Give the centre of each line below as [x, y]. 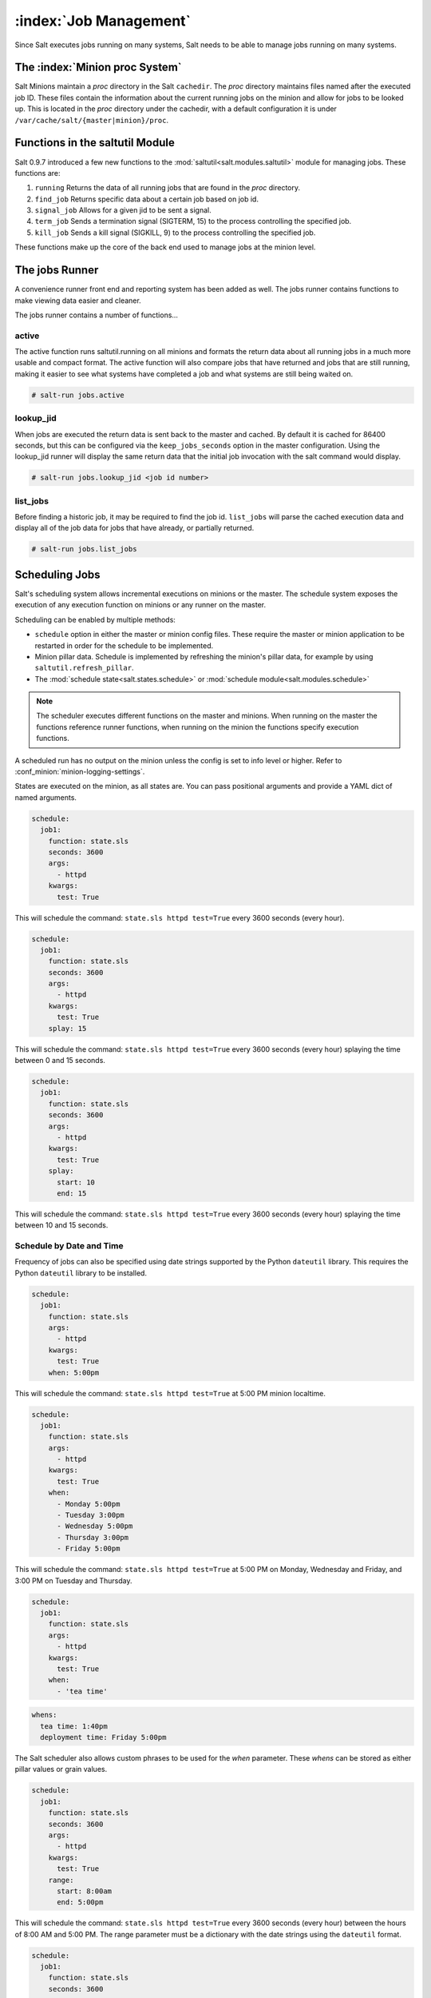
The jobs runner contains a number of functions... [97, 315]
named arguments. [46, 797]
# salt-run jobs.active [78, 395]
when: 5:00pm [74, 1372]
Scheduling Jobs [57, 574]
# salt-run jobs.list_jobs [84, 549]
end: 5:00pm [80, 1902]
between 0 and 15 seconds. [60, 1061]
